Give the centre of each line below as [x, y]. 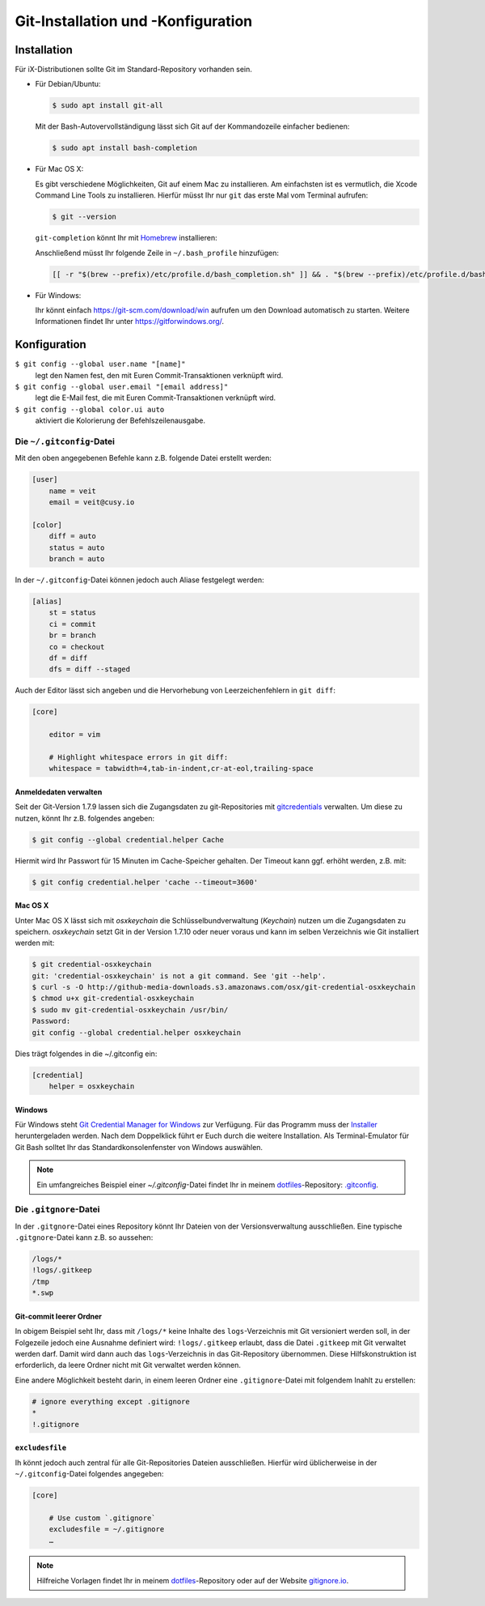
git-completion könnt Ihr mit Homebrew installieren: [126, 238]
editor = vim [75, 735]
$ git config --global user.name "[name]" [100, 364]
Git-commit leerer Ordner [59, 1316]
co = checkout [77, 647]
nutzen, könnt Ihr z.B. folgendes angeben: [85, 818]
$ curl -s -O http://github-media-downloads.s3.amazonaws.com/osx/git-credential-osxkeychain [224, 987]
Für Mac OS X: [59, 169]
